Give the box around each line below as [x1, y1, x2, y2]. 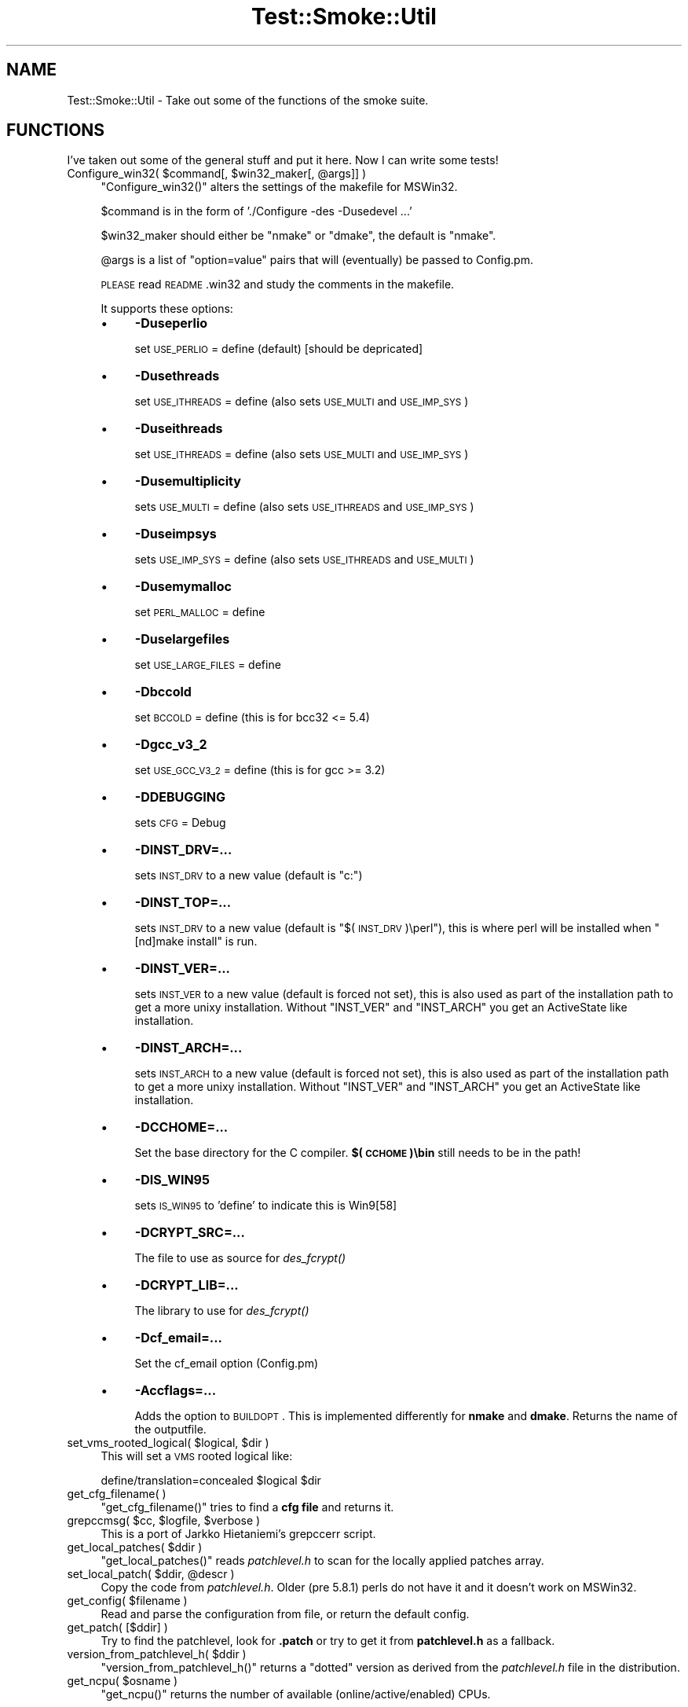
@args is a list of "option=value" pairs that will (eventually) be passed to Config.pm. [101, 253, 533, 267]
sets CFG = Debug [134, 816, 226, 830]
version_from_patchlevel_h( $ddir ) [67, 1647, 247, 1661]
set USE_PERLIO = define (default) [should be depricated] [134, 342, 423, 356]
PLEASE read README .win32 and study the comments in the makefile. [101, 277, 455, 292]
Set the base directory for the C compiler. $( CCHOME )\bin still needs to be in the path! [134, 1146, 581, 1160]
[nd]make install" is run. [134, 934, 258, 949]
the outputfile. [134, 1422, 207, 1437]
